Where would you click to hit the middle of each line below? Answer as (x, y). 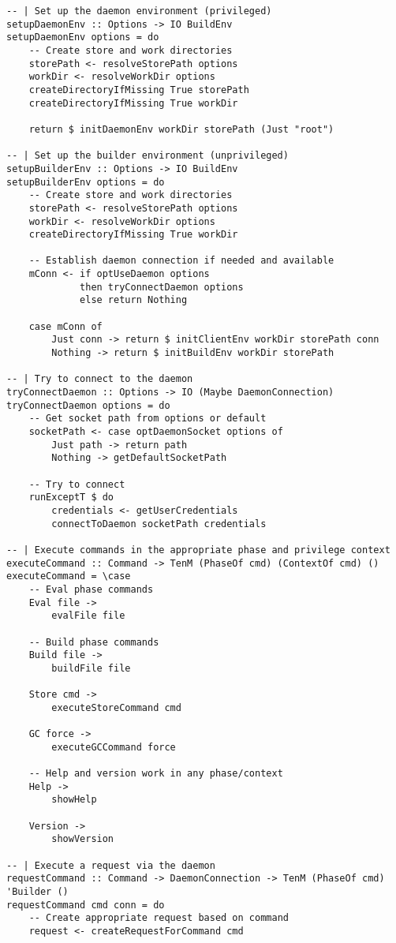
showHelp (74, 800)
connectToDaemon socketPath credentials (159, 524)
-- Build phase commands (94, 642)
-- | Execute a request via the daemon (111, 865)
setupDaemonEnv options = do (83, 37)
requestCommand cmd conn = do (86, 905)
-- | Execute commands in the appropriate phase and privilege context (198, 550)
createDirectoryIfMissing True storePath (139, 90)
